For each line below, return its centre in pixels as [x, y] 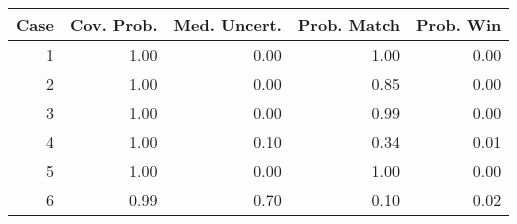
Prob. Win [459, 24]
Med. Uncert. [227, 24]
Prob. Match [349, 24]
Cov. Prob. [113, 24]
